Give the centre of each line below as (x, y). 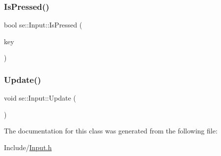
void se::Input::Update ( (40, 98)
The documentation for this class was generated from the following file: (111, 131)
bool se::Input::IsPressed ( (43, 25)
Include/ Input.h (28, 147)
